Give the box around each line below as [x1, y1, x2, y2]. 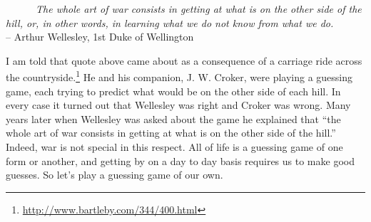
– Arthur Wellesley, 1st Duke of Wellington [6, 29, 194, 44]
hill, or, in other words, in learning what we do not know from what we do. [6, 15, 334, 30]
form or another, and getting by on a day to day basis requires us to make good [6, 153, 355, 168]
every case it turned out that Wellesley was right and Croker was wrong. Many [6, 97, 351, 112]
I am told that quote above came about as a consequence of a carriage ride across [6, 53, 362, 68]
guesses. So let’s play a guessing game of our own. [6, 167, 223, 182]
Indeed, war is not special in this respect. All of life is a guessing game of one [6, 139, 343, 154]
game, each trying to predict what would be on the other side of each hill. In [6, 83, 341, 98]
